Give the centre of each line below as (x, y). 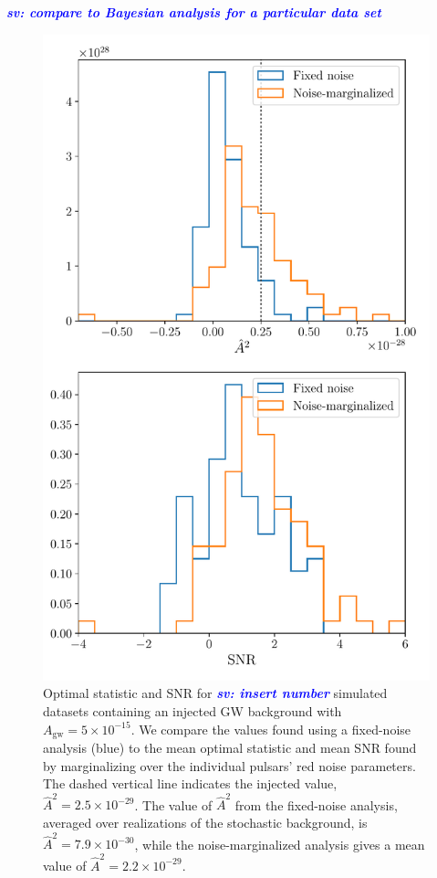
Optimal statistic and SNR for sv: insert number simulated (215, 693)
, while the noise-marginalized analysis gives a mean (280, 844)
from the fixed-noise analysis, (316, 804)
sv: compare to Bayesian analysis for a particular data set (194, 12)
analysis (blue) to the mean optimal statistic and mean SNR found (230, 747)
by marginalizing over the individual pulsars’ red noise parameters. (229, 765)
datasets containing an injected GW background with (192, 710)
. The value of (173, 804)
